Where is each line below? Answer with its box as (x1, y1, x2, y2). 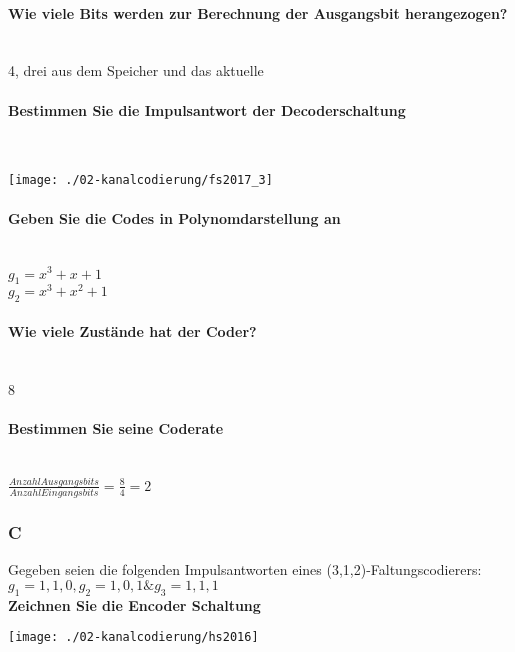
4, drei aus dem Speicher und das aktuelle (8, 60, 264, 81)
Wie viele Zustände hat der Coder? (8, 320, 257, 341)
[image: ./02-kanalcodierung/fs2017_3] (8, 173, 273, 188)
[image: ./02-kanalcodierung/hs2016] (8, 630, 259, 645)
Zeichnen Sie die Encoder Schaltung (8, 594, 261, 615)
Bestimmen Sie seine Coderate (8, 417, 224, 438)
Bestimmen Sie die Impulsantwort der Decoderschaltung (8, 99, 406, 120)
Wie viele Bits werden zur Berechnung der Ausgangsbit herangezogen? (8, 2, 508, 23)
